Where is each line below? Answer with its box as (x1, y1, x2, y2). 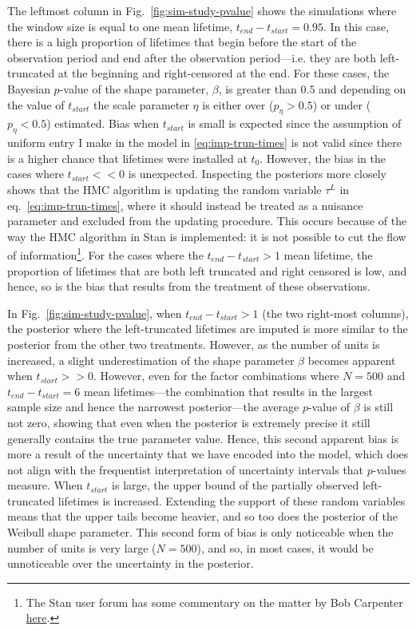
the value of (7, 96, 65, 113)
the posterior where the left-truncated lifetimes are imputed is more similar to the (7, 320, 408, 337)
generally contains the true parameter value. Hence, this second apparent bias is (7, 430, 399, 446)
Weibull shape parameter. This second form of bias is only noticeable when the (7, 524, 394, 541)
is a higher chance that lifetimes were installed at (7, 149, 248, 166)
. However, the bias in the (260, 149, 386, 166)
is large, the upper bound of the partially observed (112, 477, 359, 493)
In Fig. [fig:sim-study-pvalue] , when (7, 304, 182, 321)
